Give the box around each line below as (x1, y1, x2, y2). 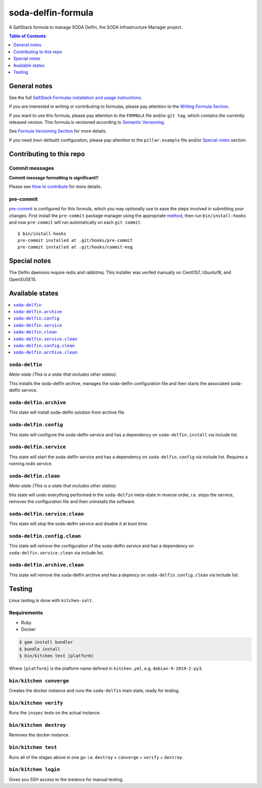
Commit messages (9, 165, 54, 171)
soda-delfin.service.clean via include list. (9, 550, 104, 555)
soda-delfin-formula (9, 7, 94, 18)
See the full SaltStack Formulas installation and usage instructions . (9, 95, 143, 101)
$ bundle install (19, 646, 61, 652)
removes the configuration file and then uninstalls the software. (9, 498, 136, 504)
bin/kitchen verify (9, 700, 63, 706)
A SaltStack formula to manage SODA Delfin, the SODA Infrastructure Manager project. (9, 24, 183, 30)
